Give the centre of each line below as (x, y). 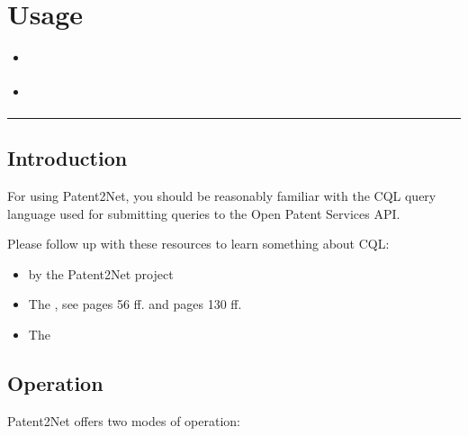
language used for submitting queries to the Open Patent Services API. (204, 213)
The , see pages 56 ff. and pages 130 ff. (135, 304)
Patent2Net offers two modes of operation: (124, 420)
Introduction (67, 158)
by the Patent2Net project (101, 273)
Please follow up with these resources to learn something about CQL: (198, 244)
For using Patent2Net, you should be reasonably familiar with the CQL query (222, 196)
